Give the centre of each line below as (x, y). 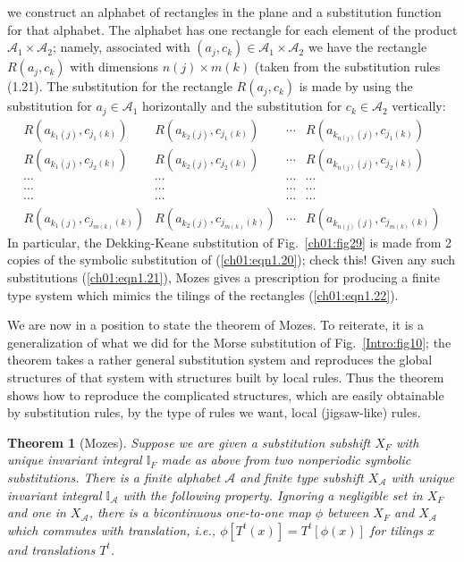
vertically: (419, 106)
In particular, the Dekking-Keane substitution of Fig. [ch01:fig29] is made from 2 (230, 242)
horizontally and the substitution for (242, 106)
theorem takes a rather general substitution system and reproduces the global (220, 360)
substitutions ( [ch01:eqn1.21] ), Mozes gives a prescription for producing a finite (224, 277)
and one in (37, 512)
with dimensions (114, 67)
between (348, 512)
